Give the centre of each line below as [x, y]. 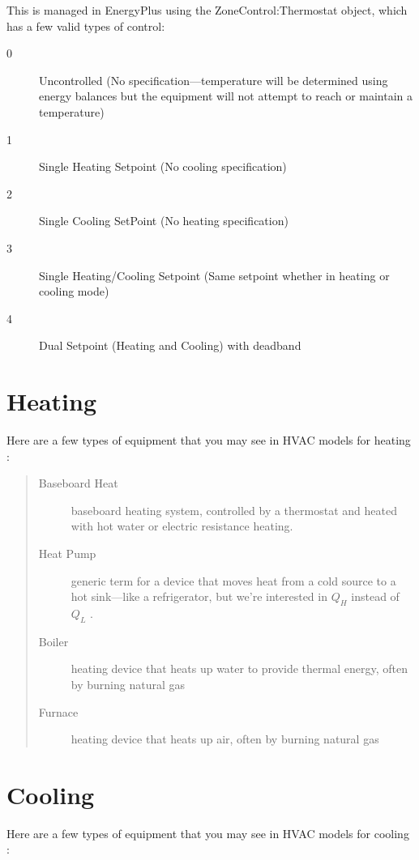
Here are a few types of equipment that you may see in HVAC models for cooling [208, 833]
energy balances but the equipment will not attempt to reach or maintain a [226, 96]
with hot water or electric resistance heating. [182, 526]
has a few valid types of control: [86, 26]
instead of [375, 596]
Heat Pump [67, 553]
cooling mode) [74, 291]
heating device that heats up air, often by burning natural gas [225, 739]
